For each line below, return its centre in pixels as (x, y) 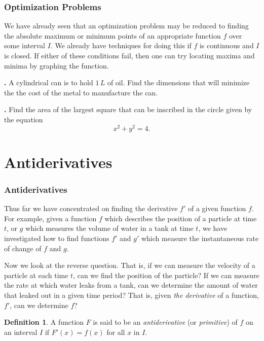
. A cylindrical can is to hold (49, 82)
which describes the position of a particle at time (181, 218)
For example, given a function (50, 218)
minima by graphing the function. (56, 65)
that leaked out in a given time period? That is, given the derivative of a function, (132, 295)
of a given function (217, 208)
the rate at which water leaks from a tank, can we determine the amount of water (131, 285)
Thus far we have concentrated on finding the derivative (91, 208)
